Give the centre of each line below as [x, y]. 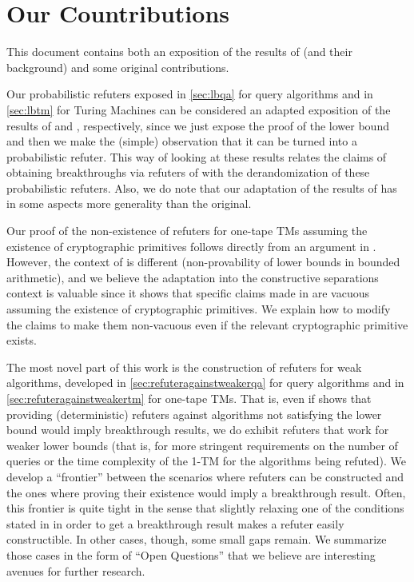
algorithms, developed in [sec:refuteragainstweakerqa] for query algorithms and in [205, 383]
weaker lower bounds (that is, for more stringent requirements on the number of [202, 445]
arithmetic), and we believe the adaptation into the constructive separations [193, 277]
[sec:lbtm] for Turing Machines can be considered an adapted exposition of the [199, 109]
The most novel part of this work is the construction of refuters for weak [184, 367]
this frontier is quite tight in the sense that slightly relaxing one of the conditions [205, 508]
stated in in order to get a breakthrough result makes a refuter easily [175, 523]
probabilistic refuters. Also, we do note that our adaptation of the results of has [202, 187]
